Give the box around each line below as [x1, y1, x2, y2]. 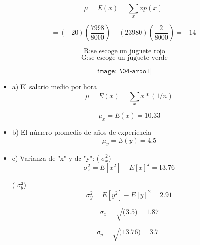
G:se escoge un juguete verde [81, 54, 168, 61]
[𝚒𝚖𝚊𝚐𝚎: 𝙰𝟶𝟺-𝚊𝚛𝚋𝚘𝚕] [95, 68, 152, 75]
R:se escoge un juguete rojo [83, 48, 165, 55]
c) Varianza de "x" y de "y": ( [12, 152, 100, 163]
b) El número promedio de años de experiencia [12, 127, 152, 137]
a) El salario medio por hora [12, 82, 97, 92]
